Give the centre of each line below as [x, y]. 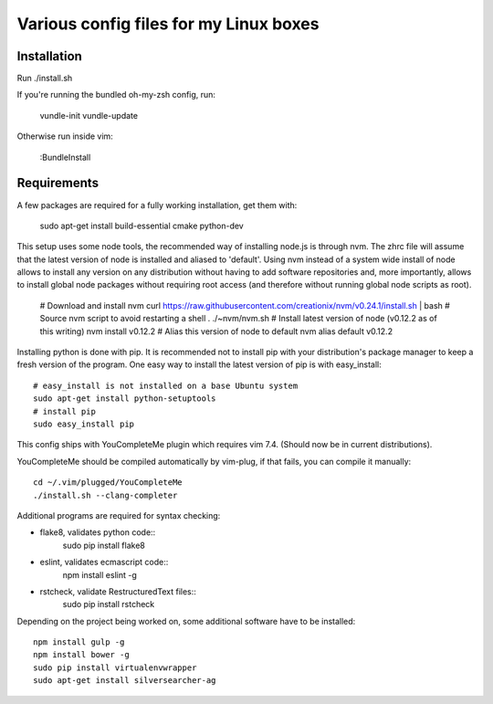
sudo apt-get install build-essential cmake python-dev [142, 226]
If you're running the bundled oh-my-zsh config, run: [116, 95]
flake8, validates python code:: [98, 532]
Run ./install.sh [45, 79]
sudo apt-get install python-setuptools [125, 399]
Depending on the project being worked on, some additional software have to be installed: [186, 621]
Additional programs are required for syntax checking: [119, 515]
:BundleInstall [65, 157]
